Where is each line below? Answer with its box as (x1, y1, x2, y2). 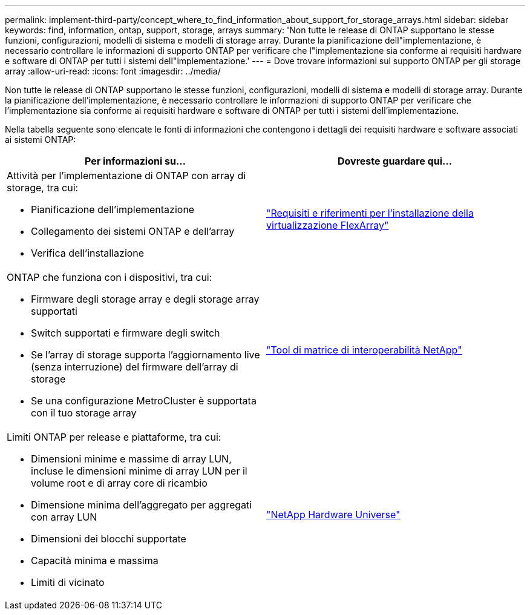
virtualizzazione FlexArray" (266, 219, 389, 231)
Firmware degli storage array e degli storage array (31, 293, 260, 305)
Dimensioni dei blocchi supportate (31, 533, 186, 545)
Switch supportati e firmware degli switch (31, 327, 220, 339)
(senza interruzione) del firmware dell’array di (31, 361, 238, 373)
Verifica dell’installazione (31, 247, 145, 259)
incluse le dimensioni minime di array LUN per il (31, 465, 247, 477)
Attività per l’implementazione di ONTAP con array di (7, 169, 246, 182)
